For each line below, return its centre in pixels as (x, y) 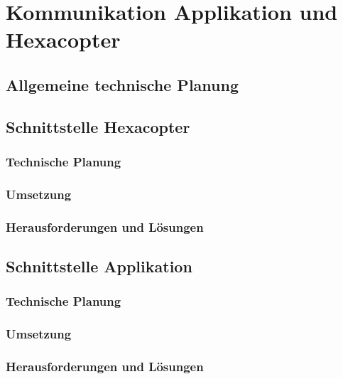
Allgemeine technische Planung (122, 84)
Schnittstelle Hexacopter (98, 126)
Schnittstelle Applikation (99, 266)
